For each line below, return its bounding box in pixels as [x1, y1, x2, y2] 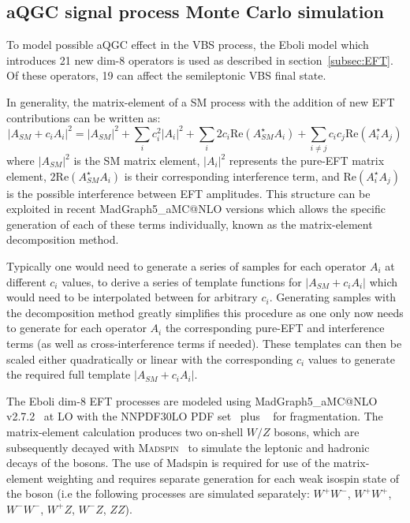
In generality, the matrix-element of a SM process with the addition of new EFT [6, 93, 395, 110]
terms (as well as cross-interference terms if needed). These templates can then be [6, 334, 402, 351]
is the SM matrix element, [73, 152, 200, 168]
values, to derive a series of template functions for [61, 273, 302, 290]
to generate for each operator [6, 319, 147, 336]
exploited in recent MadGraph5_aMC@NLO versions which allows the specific [6, 200, 386, 217]
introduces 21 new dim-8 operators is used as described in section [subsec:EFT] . [6, 51, 393, 68]
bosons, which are [274, 423, 360, 439]
